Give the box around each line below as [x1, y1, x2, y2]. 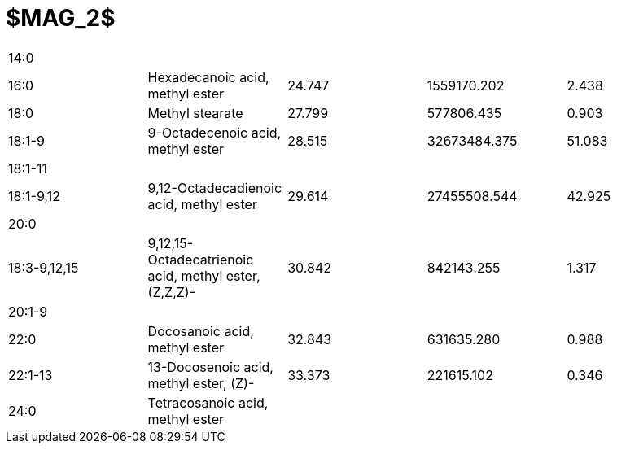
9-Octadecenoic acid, [147, 124, 282, 141]
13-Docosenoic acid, [147, 358, 273, 375]
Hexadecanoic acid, [147, 68, 269, 85]
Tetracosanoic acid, [147, 394, 269, 411]
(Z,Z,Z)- [147, 283, 196, 300]
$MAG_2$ [6, 4, 116, 32]
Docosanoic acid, [147, 322, 254, 339]
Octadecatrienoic [147, 251, 254, 268]
